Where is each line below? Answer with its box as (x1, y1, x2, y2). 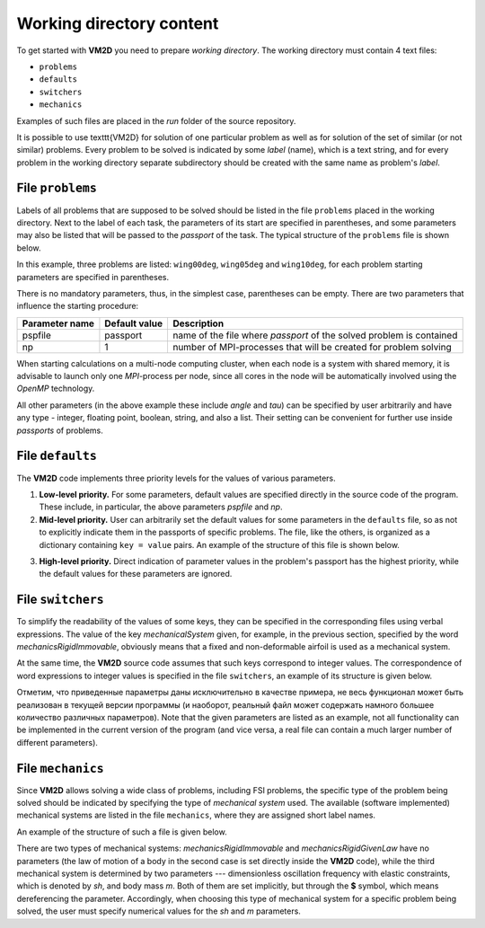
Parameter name (22, 317, 94, 330)
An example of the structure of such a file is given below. (16, 826, 228, 837)
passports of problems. (16, 425, 103, 436)
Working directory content (16, 13, 219, 33)
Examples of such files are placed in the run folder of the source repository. (16, 115, 296, 126)
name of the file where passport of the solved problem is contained (172, 329, 458, 341)
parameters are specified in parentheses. (16, 271, 170, 282)
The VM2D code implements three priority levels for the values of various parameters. (16, 473, 336, 483)
